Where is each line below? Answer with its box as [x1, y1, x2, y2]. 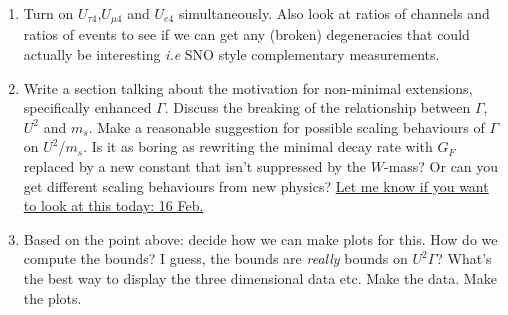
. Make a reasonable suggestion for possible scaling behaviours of [88, 116, 485, 137]
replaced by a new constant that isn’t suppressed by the [23, 156, 367, 177]
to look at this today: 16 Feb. [23, 195, 204, 216]
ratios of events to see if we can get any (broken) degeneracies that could [23, 24, 470, 45]
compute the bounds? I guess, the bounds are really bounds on [23, 248, 408, 269]
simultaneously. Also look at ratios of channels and [178, 3, 490, 23]
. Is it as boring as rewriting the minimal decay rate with [83, 136, 433, 157]
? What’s [436, 248, 492, 269]
